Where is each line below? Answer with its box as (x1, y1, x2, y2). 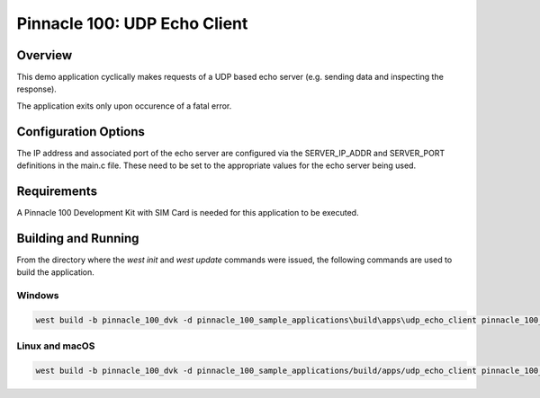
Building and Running (16, 230, 139, 246)
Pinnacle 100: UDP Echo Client (16, 13, 248, 33)
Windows (16, 289, 59, 302)
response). (16, 84, 58, 94)
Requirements (16, 183, 98, 199)
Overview (16, 48, 73, 63)
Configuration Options (16, 124, 146, 139)
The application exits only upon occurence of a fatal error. (16, 100, 232, 111)
